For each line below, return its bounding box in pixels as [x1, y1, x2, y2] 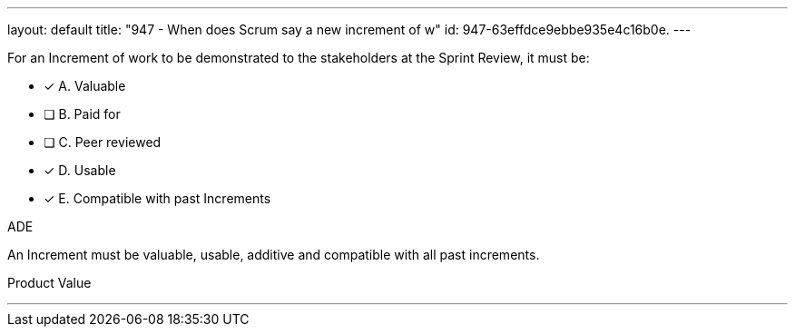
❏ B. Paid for [44, 106, 121, 122]
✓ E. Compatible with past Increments [44, 191, 271, 206]
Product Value [7, 275, 92, 290]
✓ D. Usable [44, 162, 116, 178]
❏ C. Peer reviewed [44, 134, 162, 150]
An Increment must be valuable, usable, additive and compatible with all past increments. [7, 247, 540, 262]
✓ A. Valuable [44, 78, 126, 93]
